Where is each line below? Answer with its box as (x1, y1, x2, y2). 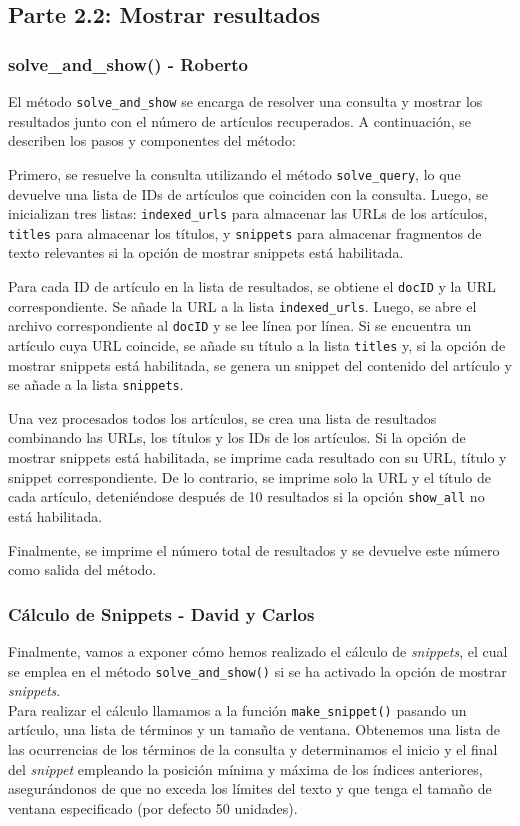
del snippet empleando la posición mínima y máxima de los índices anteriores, (8, 758, 483, 779)
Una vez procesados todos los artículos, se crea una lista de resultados (8, 407, 437, 428)
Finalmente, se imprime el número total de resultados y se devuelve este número (8, 539, 500, 560)
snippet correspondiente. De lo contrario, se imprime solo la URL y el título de (8, 466, 491, 487)
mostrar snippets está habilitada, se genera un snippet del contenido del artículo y (8, 354, 512, 375)
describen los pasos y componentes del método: (8, 130, 296, 151)
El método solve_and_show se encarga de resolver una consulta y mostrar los (8, 91, 483, 111)
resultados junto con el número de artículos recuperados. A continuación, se (8, 110, 471, 131)
